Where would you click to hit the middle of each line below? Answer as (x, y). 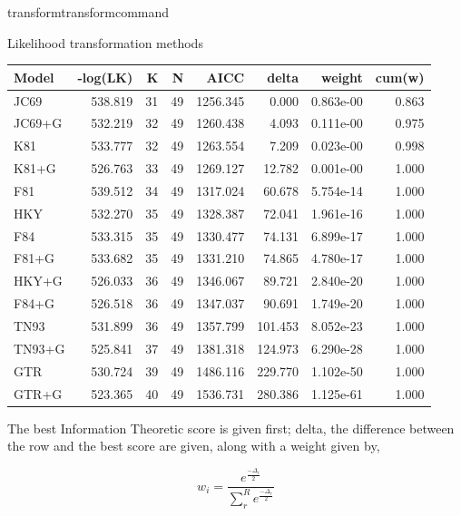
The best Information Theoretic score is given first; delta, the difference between (231, 428)
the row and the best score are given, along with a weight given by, (194, 446)
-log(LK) (105, 77)
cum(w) (400, 77)
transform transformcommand (88, 12)
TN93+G (39, 348)
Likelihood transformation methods (105, 42)
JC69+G (38, 123)
